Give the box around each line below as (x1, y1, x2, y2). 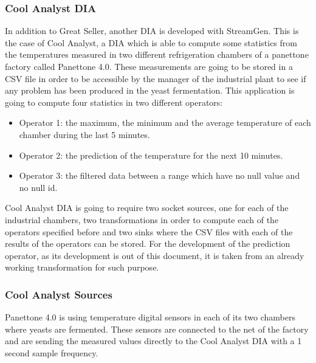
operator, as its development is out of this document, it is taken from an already (5, 249, 304, 261)
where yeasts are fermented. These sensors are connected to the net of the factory (5, 322, 309, 335)
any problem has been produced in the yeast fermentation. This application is (5, 84, 295, 97)
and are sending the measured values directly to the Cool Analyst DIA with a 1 (5, 334, 302, 347)
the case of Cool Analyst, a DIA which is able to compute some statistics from (5, 36, 297, 49)
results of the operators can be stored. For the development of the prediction (5, 237, 290, 250)
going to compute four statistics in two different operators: (5, 95, 223, 108)
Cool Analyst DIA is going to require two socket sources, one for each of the (5, 201, 289, 214)
